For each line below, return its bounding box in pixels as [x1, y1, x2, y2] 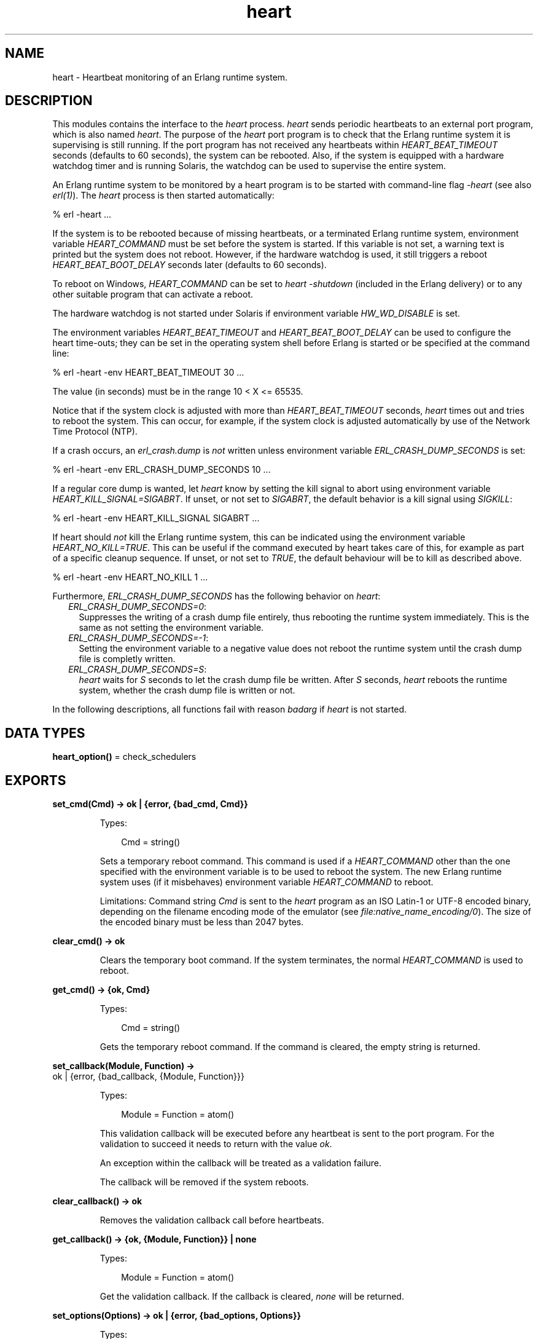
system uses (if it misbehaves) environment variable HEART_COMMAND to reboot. [99, 877, 434, 888]
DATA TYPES [5, 725, 85, 741]
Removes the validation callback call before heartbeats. [99, 1215, 324, 1226]
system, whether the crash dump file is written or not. [79, 685, 295, 696]
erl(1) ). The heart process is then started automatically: [52, 190, 275, 201]
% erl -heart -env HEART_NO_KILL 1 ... [52, 572, 208, 583]
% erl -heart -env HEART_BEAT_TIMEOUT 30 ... [52, 367, 244, 378]
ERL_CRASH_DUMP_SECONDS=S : [68, 664, 207, 675]
